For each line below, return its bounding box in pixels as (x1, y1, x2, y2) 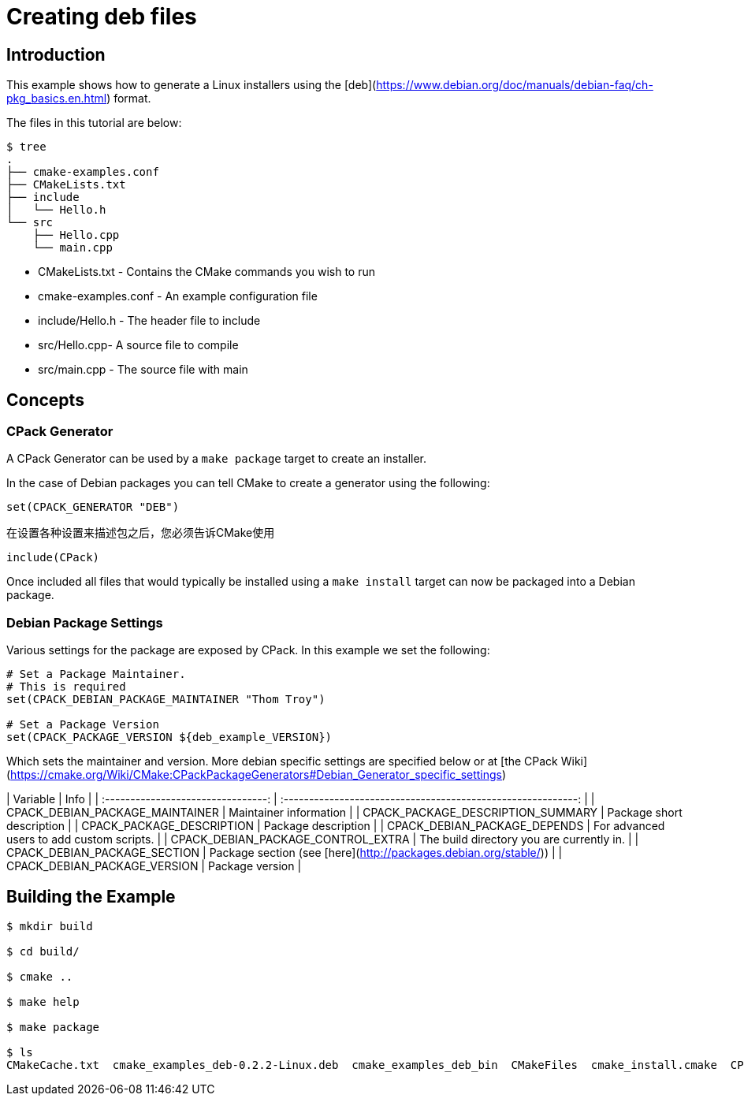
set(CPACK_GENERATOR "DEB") (6, 501, 180, 514)
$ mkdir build (6, 919, 93, 933)
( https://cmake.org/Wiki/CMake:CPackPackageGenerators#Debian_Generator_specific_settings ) (6, 768, 507, 782)
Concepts (6, 389, 84, 410)
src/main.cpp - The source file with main (38, 363, 248, 377)
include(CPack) (6, 551, 100, 564)
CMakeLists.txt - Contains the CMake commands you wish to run (38, 265, 375, 279)
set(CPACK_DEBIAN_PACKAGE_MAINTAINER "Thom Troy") (6, 693, 325, 706)
